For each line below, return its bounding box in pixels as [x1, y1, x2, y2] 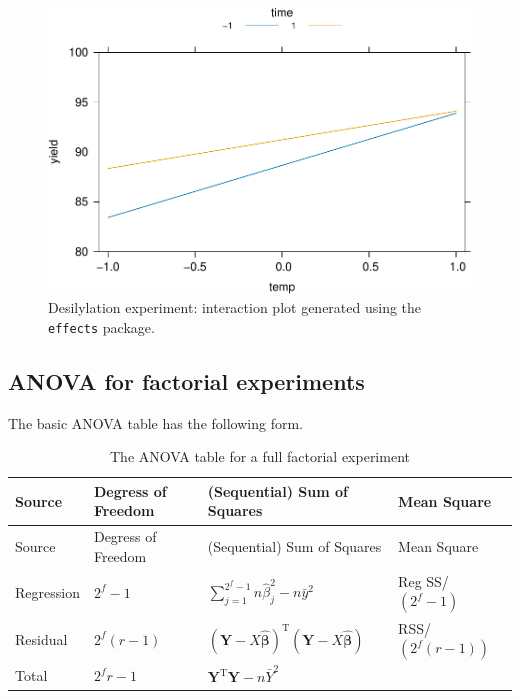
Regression [15, 581, 80, 602]
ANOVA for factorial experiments [8, 365, 365, 396]
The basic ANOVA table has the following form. [8, 412, 303, 433]
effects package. [48, 316, 155, 337]
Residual [15, 628, 68, 649]
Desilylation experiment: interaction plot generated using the [48, 297, 422, 318]
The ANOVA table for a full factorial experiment [110, 446, 410, 467]
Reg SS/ [398, 570, 449, 591]
